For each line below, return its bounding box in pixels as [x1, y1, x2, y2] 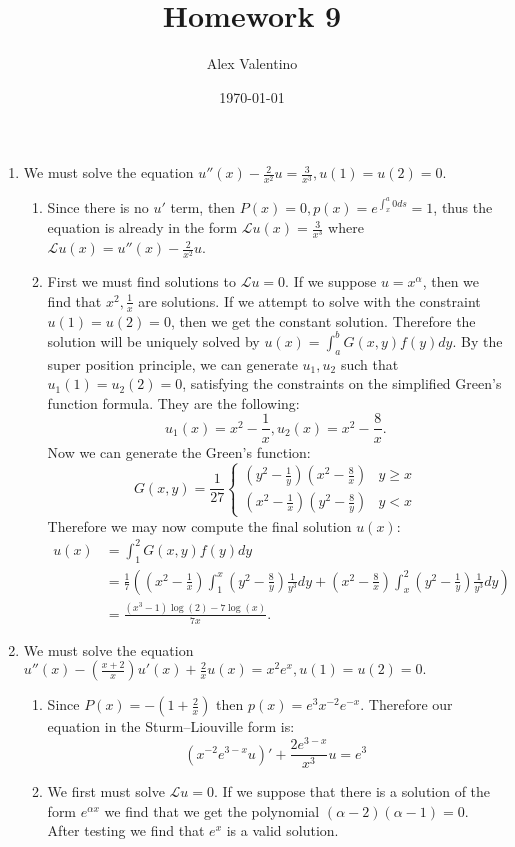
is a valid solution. [226, 820, 339, 841]
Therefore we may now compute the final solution [47, 515, 352, 536]
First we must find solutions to [47, 271, 236, 292]
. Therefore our [360, 694, 453, 715]
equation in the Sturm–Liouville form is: [47, 716, 295, 737]
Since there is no [47, 197, 149, 218]
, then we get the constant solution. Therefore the [170, 310, 476, 331]
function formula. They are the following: [47, 392, 300, 413]
